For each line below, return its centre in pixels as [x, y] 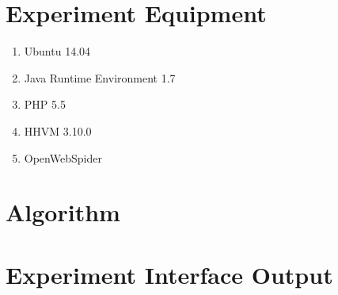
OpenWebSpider [63, 157]
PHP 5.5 [45, 104]
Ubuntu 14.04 [57, 51]
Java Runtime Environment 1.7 [100, 77]
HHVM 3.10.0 [58, 130]
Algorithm [63, 212]
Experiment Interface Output [169, 274]
